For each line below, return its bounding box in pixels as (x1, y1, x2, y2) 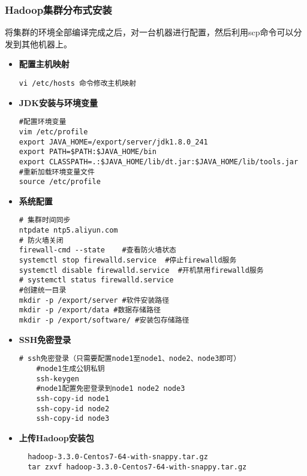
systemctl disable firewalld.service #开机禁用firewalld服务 (19, 266, 264, 275)
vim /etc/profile (19, 127, 88, 136)
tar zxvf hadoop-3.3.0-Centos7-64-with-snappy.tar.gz (28, 463, 247, 472)
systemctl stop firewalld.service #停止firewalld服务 (19, 256, 237, 265)
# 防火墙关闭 (19, 236, 64, 245)
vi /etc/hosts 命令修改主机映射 (19, 79, 137, 88)
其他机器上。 (21, 37, 72, 50)
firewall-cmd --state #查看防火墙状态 (19, 246, 177, 255)
